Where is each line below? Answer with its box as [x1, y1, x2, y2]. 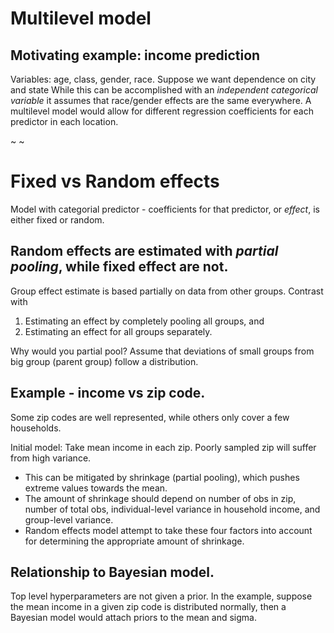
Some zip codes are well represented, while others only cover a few [10, 411, 290, 423]
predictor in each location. [10, 116, 119, 127]
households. [10, 422, 62, 434]
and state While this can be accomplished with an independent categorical [10, 84, 319, 96]
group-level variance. [24, 513, 114, 526]
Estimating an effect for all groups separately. [24, 325, 213, 337]
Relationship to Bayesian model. [10, 563, 215, 581]
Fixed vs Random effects [10, 170, 220, 193]
